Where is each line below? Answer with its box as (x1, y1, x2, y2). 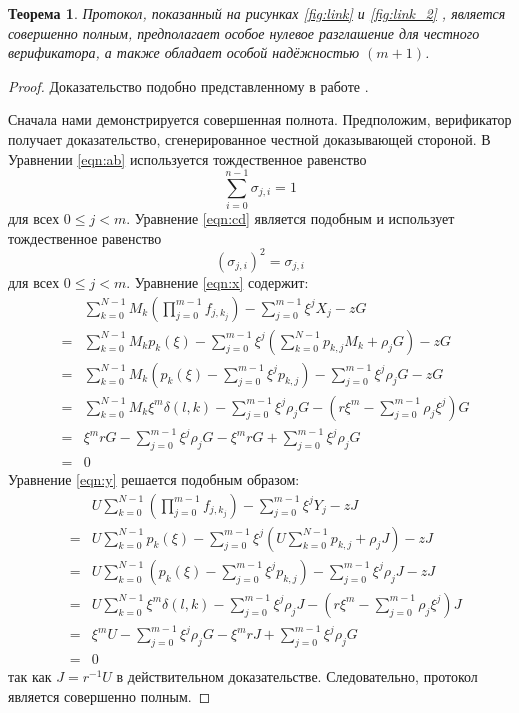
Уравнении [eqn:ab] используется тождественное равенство (8, 148, 367, 169)
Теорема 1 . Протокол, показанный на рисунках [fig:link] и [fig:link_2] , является (8, 3, 506, 23)
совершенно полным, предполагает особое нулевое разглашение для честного (8, 22, 480, 43)
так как (8, 666, 52, 687)
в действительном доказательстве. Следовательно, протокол (116, 666, 478, 687)
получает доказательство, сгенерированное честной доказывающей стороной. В (8, 128, 491, 149)
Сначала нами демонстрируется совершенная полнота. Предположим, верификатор (8, 109, 512, 130)
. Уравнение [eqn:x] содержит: (126, 271, 309, 292)
